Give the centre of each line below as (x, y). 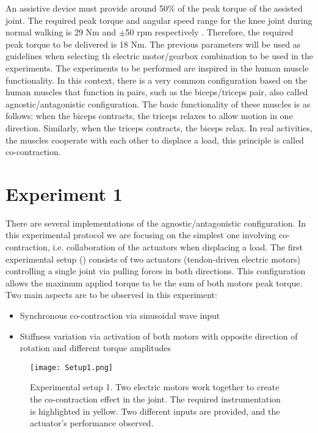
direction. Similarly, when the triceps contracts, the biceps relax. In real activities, (159, 127)
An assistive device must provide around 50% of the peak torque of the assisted (154, 8)
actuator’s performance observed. (92, 423)
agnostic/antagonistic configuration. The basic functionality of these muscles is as (158, 104)
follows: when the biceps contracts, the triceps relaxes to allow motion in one (149, 116)
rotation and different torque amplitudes (95, 348)
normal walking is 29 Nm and (61, 32)
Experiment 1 (64, 193)
